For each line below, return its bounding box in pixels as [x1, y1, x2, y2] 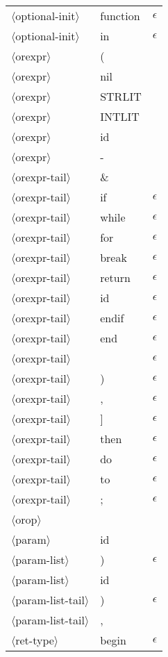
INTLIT [100, 108, 140, 124]
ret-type [15, 632, 54, 648]
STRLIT [100, 88, 142, 104]
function [100, 8, 140, 24]
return [100, 269, 131, 285]
